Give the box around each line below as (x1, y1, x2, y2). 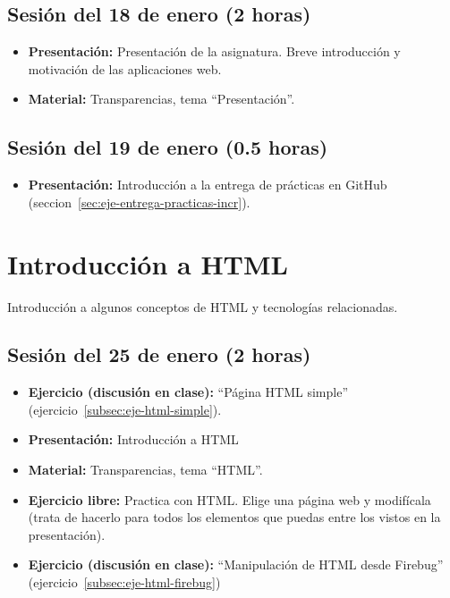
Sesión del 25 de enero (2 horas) (7, 341, 311, 368)
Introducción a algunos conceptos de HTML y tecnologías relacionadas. (7, 297, 398, 316)
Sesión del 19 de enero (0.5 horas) (7, 133, 328, 161)
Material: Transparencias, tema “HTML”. (28, 460, 263, 479)
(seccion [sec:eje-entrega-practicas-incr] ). (28, 192, 250, 211)
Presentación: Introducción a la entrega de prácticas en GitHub (28, 175, 387, 194)
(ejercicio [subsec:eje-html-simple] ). (28, 400, 222, 418)
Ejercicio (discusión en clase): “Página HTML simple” (28, 383, 349, 401)
